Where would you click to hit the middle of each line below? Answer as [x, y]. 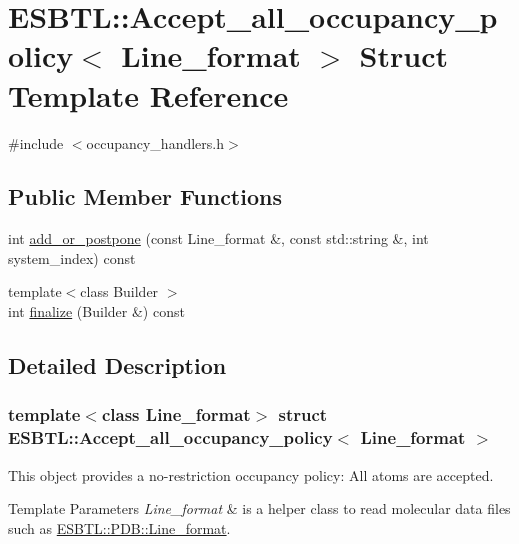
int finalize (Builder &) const [96, 311]
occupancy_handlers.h [155, 142]
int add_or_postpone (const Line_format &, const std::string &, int [218, 238]
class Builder [119, 291]
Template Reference [148, 94]
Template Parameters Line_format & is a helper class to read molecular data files [259, 508]
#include [36, 142]
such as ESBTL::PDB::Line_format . [119, 527]
